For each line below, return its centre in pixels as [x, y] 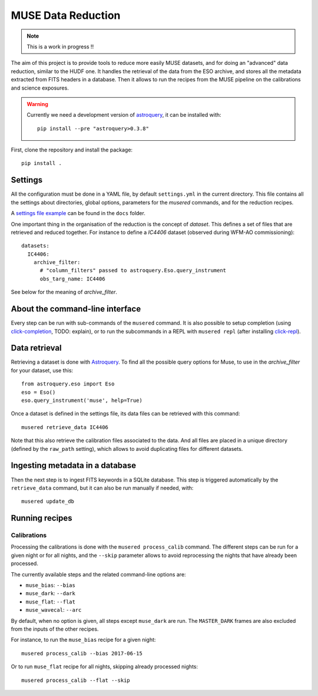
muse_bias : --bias [51, 585]
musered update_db [48, 502]
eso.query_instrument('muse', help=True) [82, 400]
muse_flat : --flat [51, 602]
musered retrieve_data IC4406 [65, 427]
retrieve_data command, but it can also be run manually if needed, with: [102, 488]
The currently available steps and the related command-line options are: [98, 574]
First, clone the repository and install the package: [72, 150]
